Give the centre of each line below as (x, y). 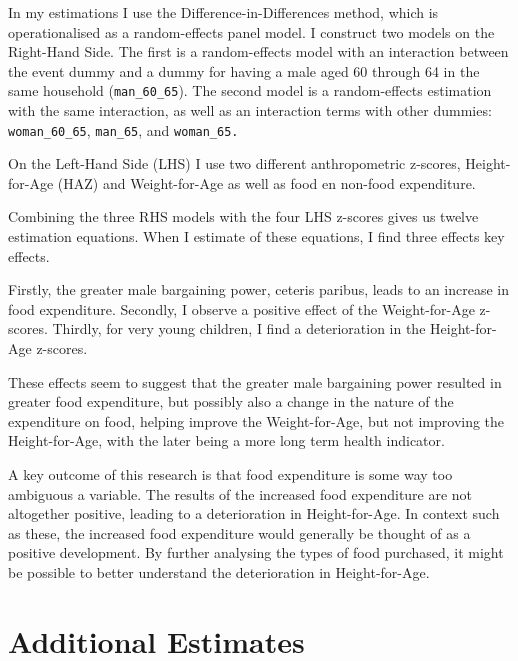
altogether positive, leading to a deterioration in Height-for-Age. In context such (254, 513)
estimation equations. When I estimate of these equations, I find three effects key (256, 236)
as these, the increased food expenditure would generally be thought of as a (239, 532)
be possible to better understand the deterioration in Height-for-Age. (219, 571)
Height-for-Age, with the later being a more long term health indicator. (226, 440)
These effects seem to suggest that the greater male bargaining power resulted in (255, 381)
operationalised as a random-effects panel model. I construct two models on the (251, 31)
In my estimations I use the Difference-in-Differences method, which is (223, 12)
